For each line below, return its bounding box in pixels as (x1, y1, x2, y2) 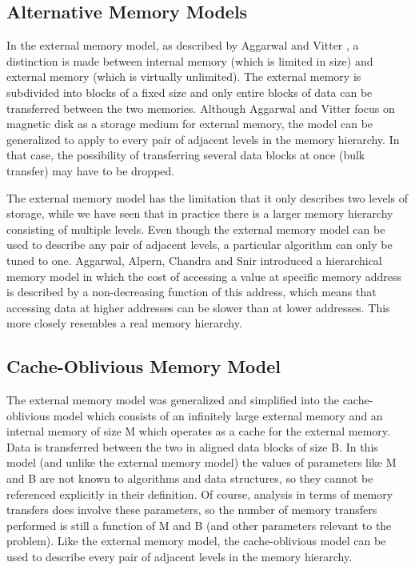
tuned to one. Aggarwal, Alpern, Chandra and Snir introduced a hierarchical (6, 251, 382, 268)
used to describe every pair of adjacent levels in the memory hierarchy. (6, 548, 353, 565)
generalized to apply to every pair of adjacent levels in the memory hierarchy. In (6, 130, 400, 147)
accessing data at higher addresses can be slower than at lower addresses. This (6, 299, 390, 315)
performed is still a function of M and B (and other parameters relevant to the (6, 516, 392, 533)
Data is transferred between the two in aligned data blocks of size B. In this (6, 438, 378, 455)
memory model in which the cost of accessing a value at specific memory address (6, 267, 401, 284)
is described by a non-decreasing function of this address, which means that (6, 283, 377, 300)
